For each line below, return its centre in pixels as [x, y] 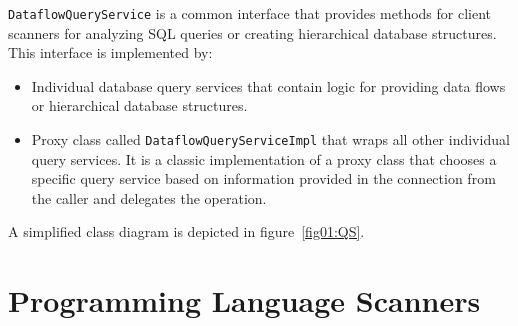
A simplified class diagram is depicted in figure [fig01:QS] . [186, 231]
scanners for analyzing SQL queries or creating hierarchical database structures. [252, 32]
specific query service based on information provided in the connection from [263, 178]
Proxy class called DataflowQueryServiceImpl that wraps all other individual [270, 139]
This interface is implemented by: [110, 52]
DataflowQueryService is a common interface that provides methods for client [250, 13]
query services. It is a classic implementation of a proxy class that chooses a [264, 158]
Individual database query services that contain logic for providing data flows [268, 85]
